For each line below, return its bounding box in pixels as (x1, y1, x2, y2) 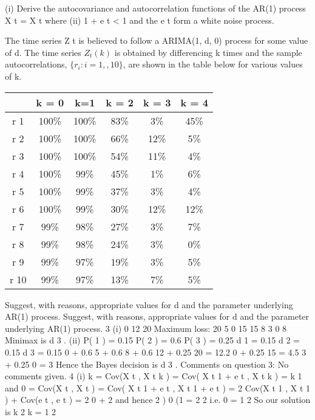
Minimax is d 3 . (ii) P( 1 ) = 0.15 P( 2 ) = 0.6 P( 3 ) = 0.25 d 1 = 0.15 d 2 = (5, 334, 300, 346)
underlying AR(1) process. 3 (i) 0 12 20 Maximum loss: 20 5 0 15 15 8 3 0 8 (5, 322, 287, 334)
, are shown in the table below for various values (123, 58, 303, 71)
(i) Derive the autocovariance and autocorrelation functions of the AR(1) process (5, 2, 306, 14)
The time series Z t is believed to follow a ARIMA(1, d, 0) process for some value (5, 34, 308, 47)
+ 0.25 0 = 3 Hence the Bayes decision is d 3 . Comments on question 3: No (5, 357, 289, 370)
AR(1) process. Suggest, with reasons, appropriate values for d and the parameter (5, 310, 310, 323)
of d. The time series (5, 46, 81, 58)
